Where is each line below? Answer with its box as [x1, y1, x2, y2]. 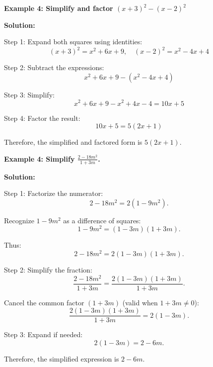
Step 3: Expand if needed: [4, 329, 83, 340]
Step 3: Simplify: [4, 89, 55, 99]
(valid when [122, 297, 158, 307]
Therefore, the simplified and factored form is [4, 137, 142, 147]
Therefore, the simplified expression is [4, 354, 119, 364]
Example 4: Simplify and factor [4, 3, 113, 13]
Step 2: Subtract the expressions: [4, 62, 104, 73]
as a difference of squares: [63, 215, 141, 225]
